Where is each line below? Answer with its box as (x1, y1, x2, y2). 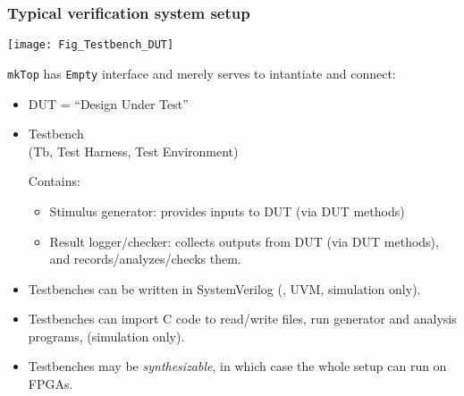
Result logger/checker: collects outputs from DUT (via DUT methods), (49, 232, 439, 250)
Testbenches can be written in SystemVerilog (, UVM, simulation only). (28, 279, 421, 298)
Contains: (28, 172, 80, 190)
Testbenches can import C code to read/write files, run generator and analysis (28, 309, 457, 328)
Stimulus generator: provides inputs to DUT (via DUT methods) (49, 201, 405, 220)
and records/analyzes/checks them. (49, 249, 241, 268)
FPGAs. (28, 375, 73, 393)
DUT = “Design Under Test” (28, 94, 189, 113)
